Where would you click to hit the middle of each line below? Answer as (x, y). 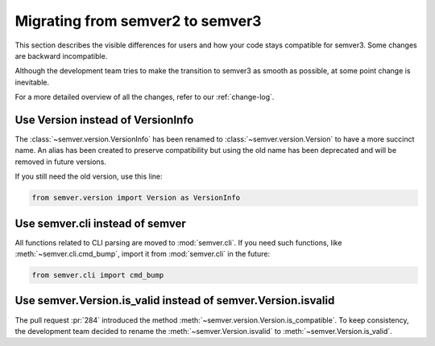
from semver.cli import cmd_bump (98, 275)
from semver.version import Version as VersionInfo (136, 198)
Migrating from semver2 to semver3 (138, 21)
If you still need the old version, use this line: (89, 176)
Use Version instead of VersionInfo (104, 119)
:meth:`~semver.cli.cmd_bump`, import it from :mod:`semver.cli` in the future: (142, 254)
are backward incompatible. (61, 56)
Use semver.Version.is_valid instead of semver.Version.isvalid (175, 301)
